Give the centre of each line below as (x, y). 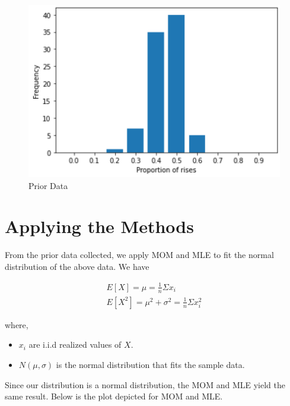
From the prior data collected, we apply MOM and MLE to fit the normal (139, 255)
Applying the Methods (99, 226)
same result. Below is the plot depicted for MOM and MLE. (114, 396)
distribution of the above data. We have (77, 266)
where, (17, 324)
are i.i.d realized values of (75, 344)
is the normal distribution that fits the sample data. (150, 365)
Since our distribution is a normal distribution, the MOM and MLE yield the (145, 384)
